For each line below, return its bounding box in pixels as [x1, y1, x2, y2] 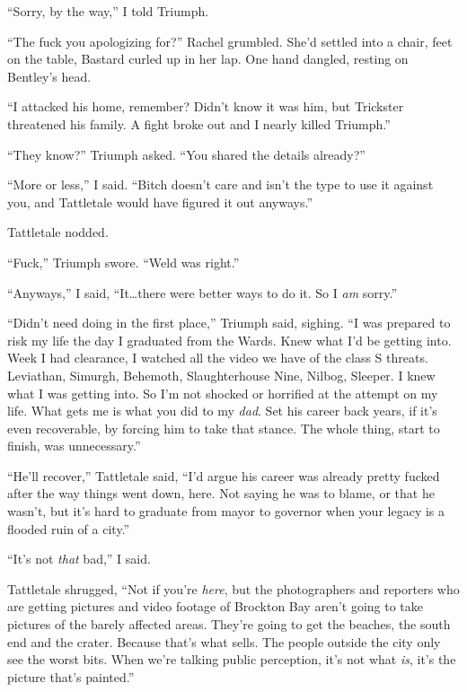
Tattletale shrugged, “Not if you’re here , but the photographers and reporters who [7, 579, 460, 598]
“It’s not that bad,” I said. [7, 549, 151, 568]
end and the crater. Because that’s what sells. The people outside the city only [7, 632, 441, 651]
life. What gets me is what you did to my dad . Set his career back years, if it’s [7, 401, 437, 420]
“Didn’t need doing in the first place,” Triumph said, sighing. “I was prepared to [7, 313, 451, 332]
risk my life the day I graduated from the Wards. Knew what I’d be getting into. [7, 330, 452, 349]
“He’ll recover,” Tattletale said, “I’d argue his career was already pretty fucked [7, 466, 440, 485]
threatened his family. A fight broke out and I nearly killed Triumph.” [7, 114, 391, 133]
